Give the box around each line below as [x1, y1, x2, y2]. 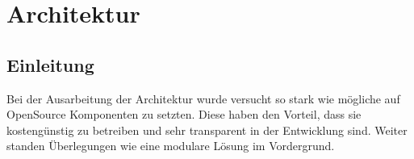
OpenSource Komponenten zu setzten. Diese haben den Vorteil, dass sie [6, 106, 362, 123]
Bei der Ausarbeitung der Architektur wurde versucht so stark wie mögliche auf [6, 90, 400, 107]
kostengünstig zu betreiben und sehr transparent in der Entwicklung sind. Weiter [6, 121, 408, 138]
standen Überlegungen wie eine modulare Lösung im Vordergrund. [6, 137, 335, 154]
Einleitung [6, 52, 94, 77]
